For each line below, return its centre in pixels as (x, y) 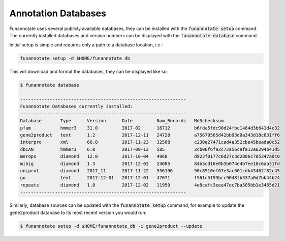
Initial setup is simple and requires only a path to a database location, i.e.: (86, 45)
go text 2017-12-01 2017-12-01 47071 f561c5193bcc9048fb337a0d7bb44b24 (150, 178)
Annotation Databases (58, 13)
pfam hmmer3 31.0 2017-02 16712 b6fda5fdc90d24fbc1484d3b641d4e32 (150, 128)
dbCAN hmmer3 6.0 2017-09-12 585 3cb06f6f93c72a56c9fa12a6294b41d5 (150, 149)
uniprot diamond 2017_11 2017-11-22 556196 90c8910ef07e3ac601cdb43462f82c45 (150, 170)
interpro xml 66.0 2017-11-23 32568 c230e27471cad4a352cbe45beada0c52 (150, 142)
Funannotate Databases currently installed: (76, 106)
